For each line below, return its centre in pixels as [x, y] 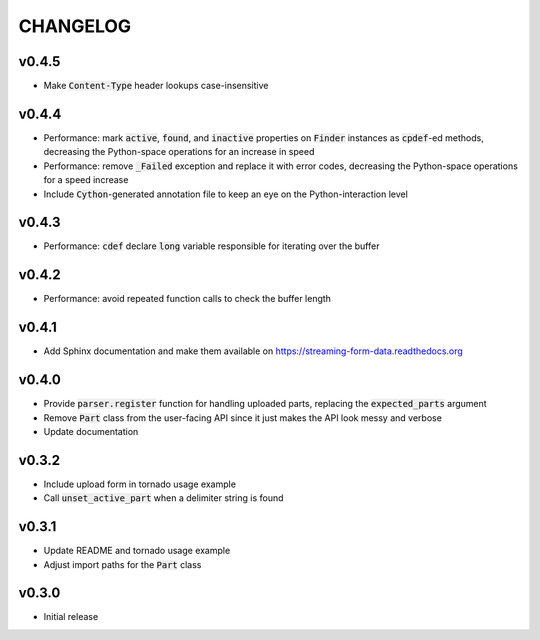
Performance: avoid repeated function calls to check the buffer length [187, 299]
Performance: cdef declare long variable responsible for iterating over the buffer [211, 246]
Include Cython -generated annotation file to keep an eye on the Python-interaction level [226, 194]
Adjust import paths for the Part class [122, 564]
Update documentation [91, 431]
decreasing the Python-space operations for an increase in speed [179, 152]
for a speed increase [86, 180]
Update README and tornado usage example [137, 551]
